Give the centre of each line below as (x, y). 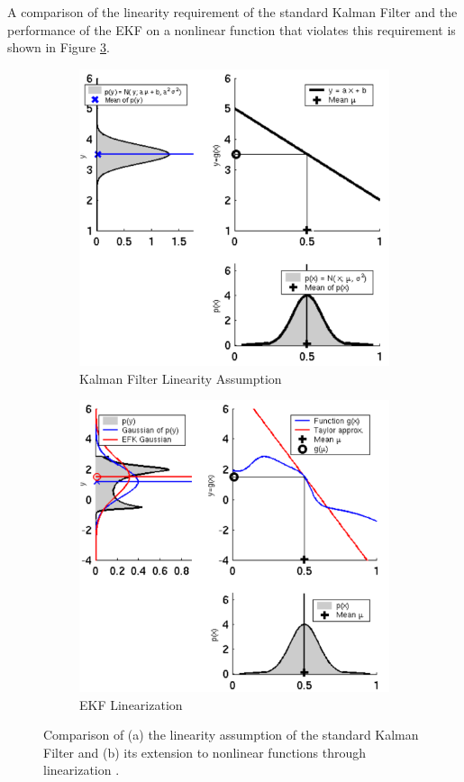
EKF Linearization (131, 704)
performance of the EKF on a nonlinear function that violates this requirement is (232, 29)
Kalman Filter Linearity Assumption (181, 378)
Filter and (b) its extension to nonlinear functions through (205, 752)
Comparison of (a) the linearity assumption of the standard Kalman (231, 735)
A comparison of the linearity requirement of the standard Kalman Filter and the (232, 12)
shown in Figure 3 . (59, 47)
